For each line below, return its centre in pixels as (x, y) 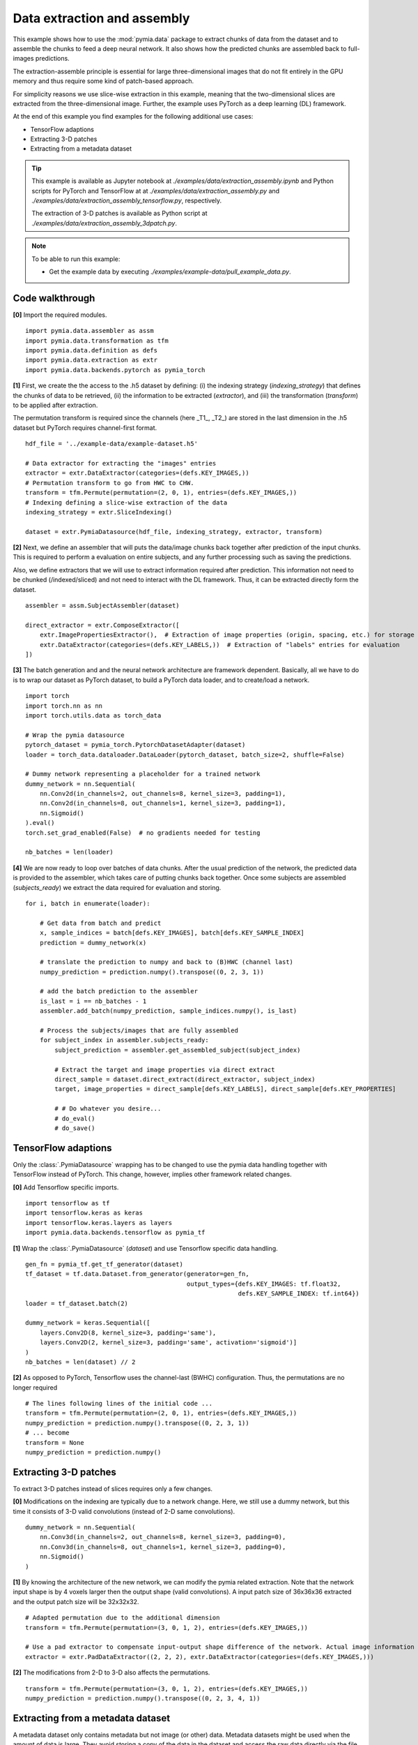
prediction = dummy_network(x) (93, 943)
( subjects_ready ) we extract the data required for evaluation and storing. (117, 887)
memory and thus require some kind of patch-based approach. (103, 81)
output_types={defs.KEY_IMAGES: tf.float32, (264, 1284)
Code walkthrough (54, 298)
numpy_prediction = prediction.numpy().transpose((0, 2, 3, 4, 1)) (143, 1698)
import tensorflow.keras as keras (84, 1213)
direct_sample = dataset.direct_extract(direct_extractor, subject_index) (185, 1079)
